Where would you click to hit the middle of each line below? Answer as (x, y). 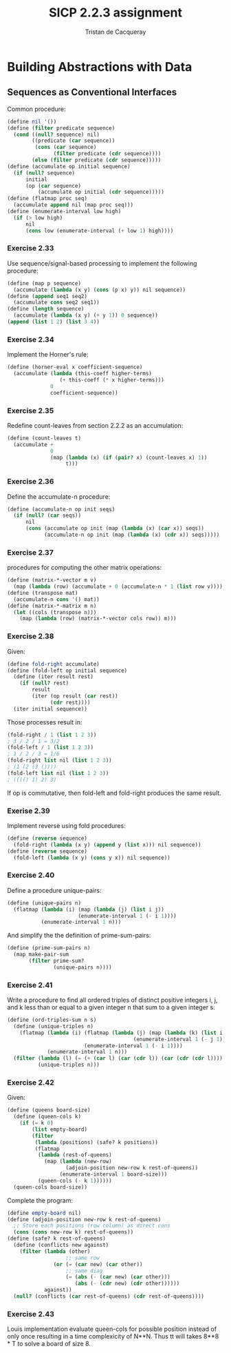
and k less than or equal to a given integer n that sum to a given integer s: (111, 1007)
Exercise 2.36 (31, 482)
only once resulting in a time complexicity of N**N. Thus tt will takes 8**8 (113, 1336)
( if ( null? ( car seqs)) (47, 515)
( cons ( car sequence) (66, 147)
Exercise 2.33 (31, 248)
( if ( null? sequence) (44, 173)
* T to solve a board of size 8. (49, 1344)
